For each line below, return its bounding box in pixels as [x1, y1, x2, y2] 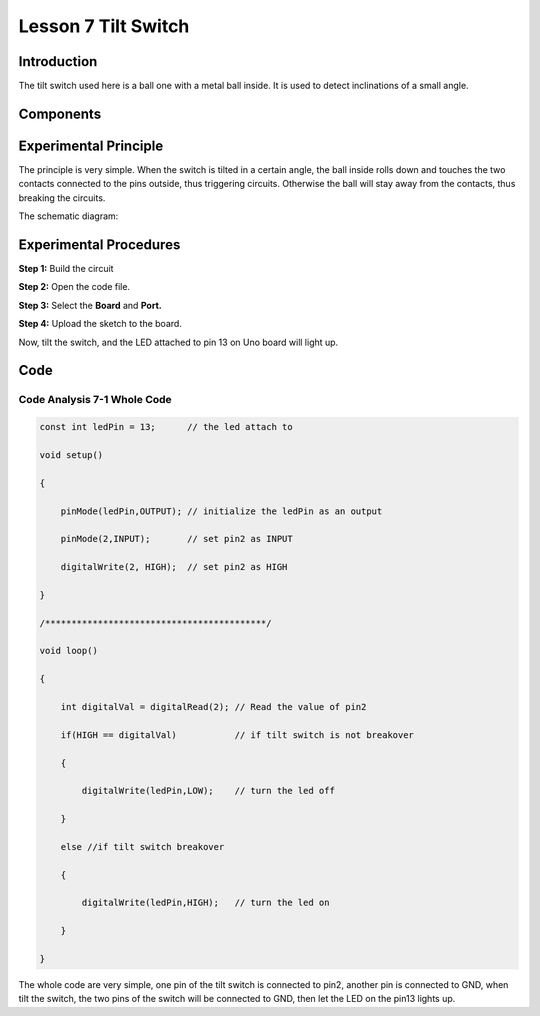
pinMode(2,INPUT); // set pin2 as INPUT [60, 533, 294, 545]
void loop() [39, 645, 99, 657]
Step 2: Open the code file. [18, 281, 130, 293]
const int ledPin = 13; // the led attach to [39, 421, 294, 433]
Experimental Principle [18, 137, 164, 154]
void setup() [39, 449, 104, 460]
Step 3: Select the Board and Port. [18, 299, 162, 311]
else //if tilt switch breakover [60, 841, 225, 852]
